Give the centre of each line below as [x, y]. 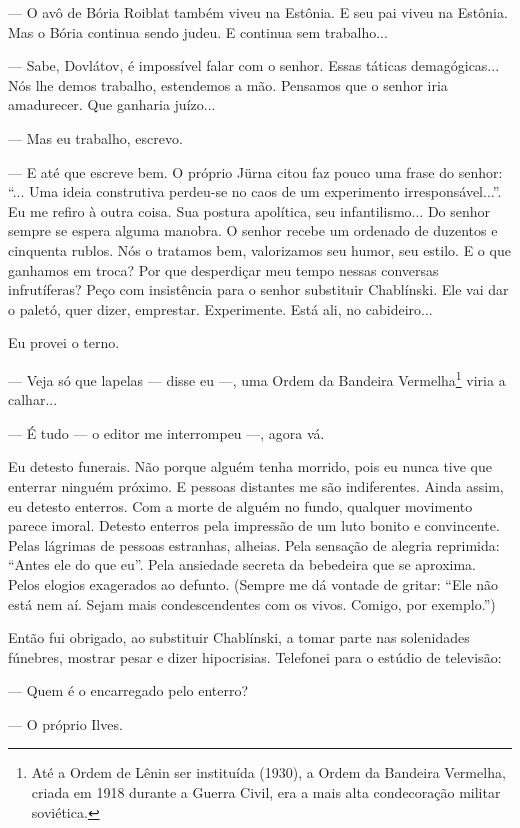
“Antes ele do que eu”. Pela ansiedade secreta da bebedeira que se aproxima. [242, 564]
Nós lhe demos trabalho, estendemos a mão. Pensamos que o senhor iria [228, 84]
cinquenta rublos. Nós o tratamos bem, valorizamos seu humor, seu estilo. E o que [259, 249]
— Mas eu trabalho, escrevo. [95, 137]
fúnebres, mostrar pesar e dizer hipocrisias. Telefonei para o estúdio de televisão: [255, 656]
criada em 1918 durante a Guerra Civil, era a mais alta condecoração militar [266, 792]
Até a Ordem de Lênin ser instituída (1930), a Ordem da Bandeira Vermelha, [268, 772]
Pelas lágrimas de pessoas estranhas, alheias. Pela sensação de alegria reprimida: [254, 544]
